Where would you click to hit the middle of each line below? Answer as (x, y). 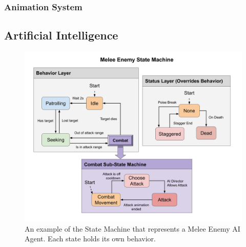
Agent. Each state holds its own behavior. (90, 239)
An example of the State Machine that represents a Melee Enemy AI (132, 228)
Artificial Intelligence (61, 35)
